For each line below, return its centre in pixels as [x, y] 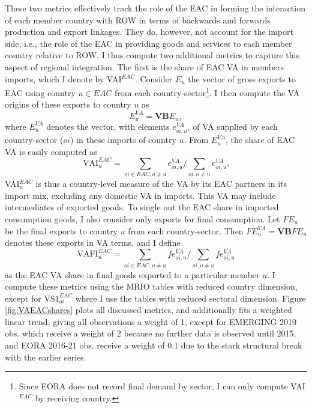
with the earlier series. [46, 357]
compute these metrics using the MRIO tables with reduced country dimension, [151, 286]
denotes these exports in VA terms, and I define [93, 242]
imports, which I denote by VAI [63, 78]
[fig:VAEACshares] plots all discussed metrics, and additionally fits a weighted [148, 310]
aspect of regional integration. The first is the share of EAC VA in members [145, 66]
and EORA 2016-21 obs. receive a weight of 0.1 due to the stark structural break [154, 345]
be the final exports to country [61, 230]
